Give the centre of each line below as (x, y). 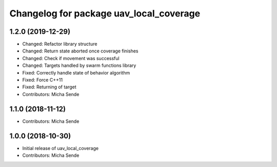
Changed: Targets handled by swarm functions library (79, 66)
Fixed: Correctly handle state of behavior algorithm (76, 72)
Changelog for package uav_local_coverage (105, 13)
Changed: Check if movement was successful (71, 58)
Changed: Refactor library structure (60, 44)
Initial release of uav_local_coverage (61, 148)
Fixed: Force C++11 (43, 80)
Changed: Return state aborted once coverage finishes (80, 51)
